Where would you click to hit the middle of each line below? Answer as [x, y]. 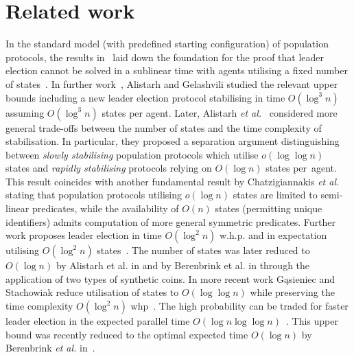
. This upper [312, 321]
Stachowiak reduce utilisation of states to [92, 292]
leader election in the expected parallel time [98, 321]
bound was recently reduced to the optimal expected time [127, 334]
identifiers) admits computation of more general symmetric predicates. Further [171, 221]
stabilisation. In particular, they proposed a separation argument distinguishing [173, 141]
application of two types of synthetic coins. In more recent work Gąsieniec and [170, 278]
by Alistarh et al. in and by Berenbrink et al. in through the [183, 265]
